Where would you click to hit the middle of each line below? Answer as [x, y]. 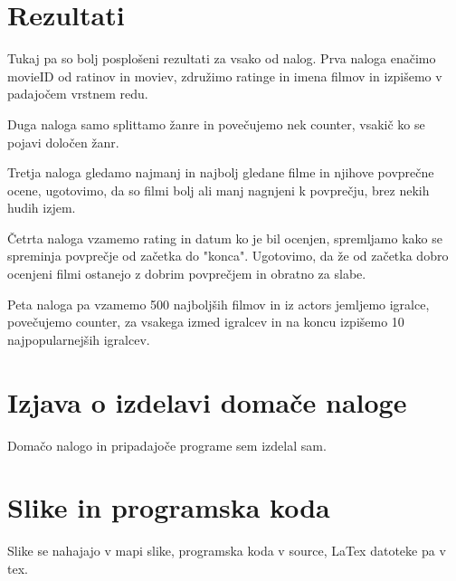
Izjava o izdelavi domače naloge [207, 401]
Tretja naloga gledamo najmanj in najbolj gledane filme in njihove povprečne [221, 172]
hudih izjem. [42, 208]
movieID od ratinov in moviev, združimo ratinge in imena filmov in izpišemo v [225, 76]
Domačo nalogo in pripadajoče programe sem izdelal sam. [167, 445]
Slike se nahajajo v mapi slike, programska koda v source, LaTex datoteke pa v [227, 551]
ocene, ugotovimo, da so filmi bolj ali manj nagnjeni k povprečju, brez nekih [218, 190]
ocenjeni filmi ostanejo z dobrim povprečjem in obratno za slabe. [187, 274]
